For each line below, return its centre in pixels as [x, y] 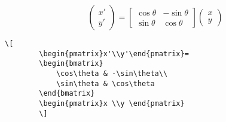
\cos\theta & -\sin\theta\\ [112, 73]
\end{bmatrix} [67, 94]
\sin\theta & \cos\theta [105, 83]
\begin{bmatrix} [71, 64]
